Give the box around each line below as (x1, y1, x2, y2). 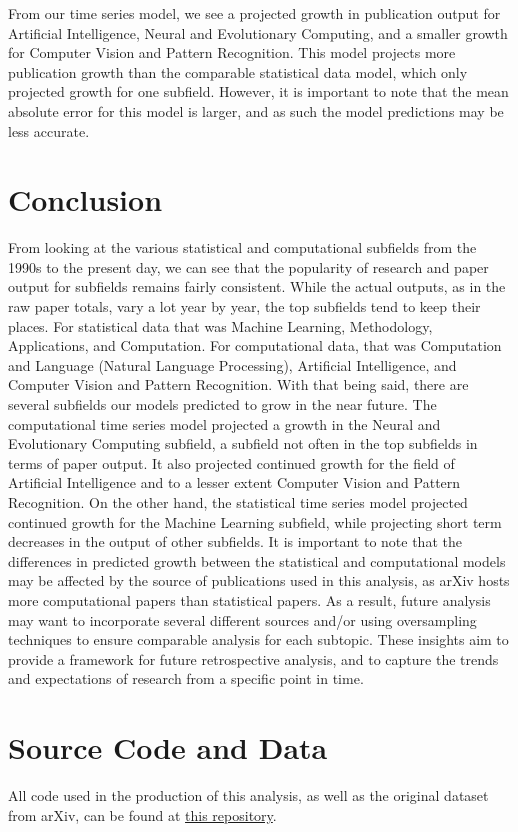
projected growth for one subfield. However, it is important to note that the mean (8, 81, 509, 102)
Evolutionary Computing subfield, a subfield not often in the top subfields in (8, 433, 478, 454)
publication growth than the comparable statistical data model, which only (8, 61, 468, 82)
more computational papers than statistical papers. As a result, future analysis (8, 589, 491, 610)
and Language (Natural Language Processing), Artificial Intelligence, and (8, 354, 457, 375)
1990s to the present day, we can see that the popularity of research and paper (8, 256, 489, 277)
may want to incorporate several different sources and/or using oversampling (8, 609, 477, 630)
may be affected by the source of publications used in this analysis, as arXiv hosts (8, 570, 510, 591)
